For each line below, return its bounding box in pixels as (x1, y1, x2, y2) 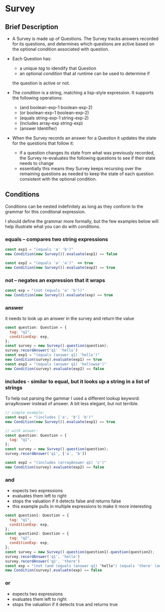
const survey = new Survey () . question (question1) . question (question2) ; (5, 549, 155, 554)
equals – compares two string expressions (5, 235, 108, 242)
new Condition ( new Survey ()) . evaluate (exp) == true (5, 292, 113, 298)
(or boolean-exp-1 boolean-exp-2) (19, 110, 89, 115)
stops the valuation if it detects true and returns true (12, 601, 118, 607)
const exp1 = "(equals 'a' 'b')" (5, 247, 74, 252)
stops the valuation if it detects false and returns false (12, 498, 121, 504)
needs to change (19, 160, 54, 166)
